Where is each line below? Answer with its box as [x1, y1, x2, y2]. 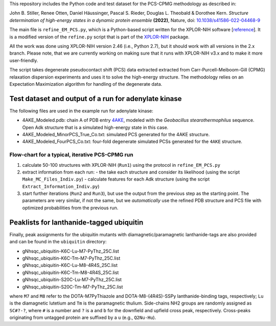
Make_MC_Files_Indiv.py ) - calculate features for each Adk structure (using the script [22, 176, 210, 182]
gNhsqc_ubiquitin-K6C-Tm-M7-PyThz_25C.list [22, 255, 121, 261]
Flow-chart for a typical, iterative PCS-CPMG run [9, 151, 133, 158]
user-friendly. [9, 57, 38, 63]
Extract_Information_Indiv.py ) [22, 183, 100, 189]
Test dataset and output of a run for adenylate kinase [9, 94, 182, 103]
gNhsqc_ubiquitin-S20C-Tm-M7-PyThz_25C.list [22, 284, 123, 290]
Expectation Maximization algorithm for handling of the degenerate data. [9, 81, 163, 87]
